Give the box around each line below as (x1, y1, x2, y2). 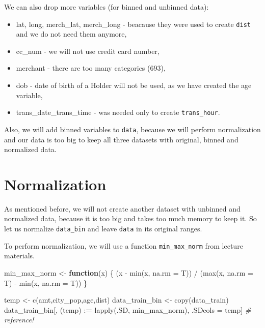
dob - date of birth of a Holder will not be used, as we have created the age (16, 80, 252, 91)
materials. (4, 250, 35, 261)
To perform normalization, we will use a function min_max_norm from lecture (4, 240, 243, 251)
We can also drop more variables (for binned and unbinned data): (4, 2, 209, 12)
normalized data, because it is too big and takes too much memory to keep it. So (4, 213, 257, 224)
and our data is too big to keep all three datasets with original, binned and (4, 134, 238, 144)
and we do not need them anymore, (16, 28, 127, 39)
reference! (4, 314, 34, 325)
